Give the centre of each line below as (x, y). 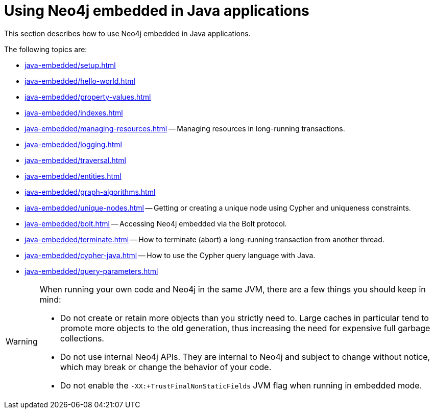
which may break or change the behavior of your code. (166, 367)
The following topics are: (46, 49)
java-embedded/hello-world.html (80, 81)
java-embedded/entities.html (73, 176)
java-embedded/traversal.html (75, 160)
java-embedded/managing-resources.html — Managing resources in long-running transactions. (185, 128)
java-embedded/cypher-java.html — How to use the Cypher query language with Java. (170, 255)
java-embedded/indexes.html (74, 112)
